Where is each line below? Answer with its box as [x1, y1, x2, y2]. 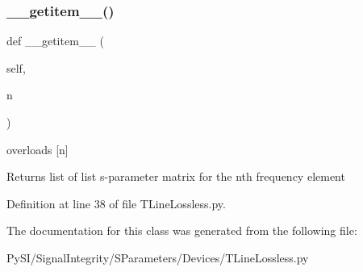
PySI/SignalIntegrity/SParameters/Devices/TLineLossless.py [6, 249, 309, 266]
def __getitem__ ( [6, 32, 104, 49]
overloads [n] [6, 140, 69, 157]
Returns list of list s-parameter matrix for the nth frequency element [6, 168, 345, 185]
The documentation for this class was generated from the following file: [6, 222, 357, 239]
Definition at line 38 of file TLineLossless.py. [6, 195, 226, 211]
